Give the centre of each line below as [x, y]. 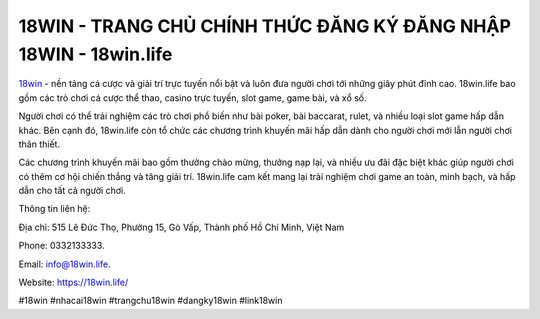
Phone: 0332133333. [61, 246]
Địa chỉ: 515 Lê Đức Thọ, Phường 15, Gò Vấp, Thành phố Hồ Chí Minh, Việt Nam [181, 227]
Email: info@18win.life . [64, 264]
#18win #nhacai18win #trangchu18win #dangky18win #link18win [150, 301]
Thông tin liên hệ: [54, 209]
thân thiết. [39, 144]
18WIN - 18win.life [95, 54]
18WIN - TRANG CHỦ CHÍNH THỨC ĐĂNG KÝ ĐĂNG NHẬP [265, 26]
